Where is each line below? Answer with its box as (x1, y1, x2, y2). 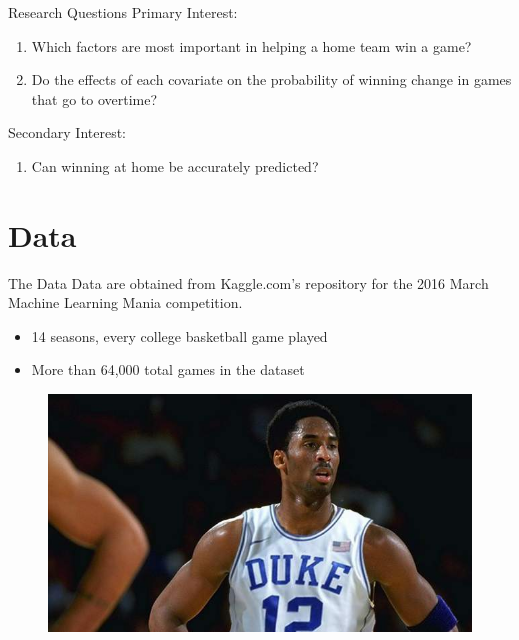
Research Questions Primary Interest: (8, 2, 238, 22)
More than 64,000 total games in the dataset (31, 359, 305, 380)
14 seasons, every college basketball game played (31, 325, 328, 346)
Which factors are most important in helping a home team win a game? (31, 35, 472, 56)
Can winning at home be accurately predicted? (31, 155, 319, 176)
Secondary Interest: (8, 122, 126, 143)
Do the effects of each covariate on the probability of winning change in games (31, 69, 512, 90)
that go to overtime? (31, 88, 158, 109)
